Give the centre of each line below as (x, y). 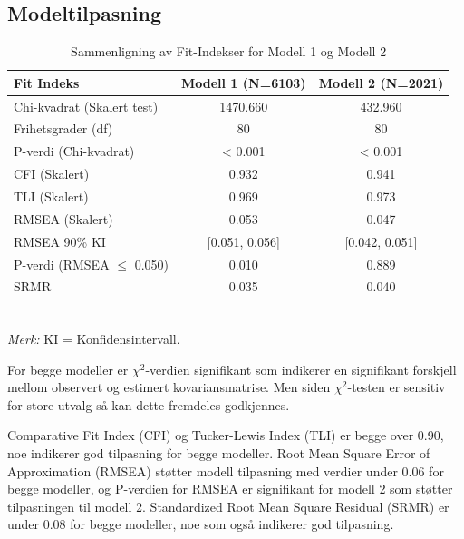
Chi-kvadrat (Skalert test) (86, 106)
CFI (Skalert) (52, 174)
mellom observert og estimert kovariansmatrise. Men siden (169, 387)
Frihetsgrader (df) (63, 128)
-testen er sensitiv (396, 387)
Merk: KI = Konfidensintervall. (94, 339)
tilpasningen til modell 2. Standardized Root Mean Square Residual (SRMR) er (228, 506)
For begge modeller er (68, 369)
